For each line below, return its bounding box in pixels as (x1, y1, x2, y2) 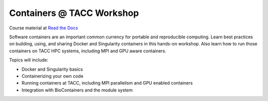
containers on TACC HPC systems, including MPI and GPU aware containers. (9, 48, 166, 54)
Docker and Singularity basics (21, 66, 83, 72)
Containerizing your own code (21, 73, 84, 79)
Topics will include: (9, 57, 49, 63)
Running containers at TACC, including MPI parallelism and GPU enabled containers (21, 80, 193, 86)
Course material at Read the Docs (9, 25, 78, 31)
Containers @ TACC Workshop (9, 7, 139, 18)
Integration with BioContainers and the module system (21, 87, 133, 93)
